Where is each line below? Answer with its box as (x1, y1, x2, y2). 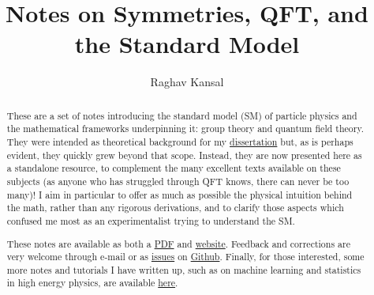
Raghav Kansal (150, 74, 224, 90)
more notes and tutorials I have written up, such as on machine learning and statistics (6, 263, 361, 276)
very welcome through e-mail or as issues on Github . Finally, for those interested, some (6, 250, 365, 263)
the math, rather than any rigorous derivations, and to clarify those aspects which (6, 201, 344, 214)
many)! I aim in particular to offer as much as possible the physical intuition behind (6, 187, 353, 201)
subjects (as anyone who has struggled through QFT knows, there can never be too (6, 174, 350, 187)
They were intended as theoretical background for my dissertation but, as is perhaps (6, 135, 353, 149)
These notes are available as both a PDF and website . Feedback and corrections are (6, 236, 350, 250)
